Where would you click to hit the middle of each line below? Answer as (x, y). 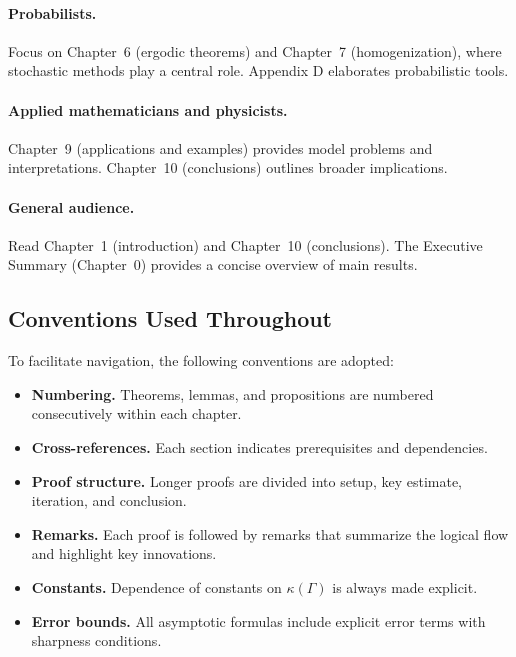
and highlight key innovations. (124, 553)
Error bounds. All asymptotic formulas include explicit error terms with (258, 620)
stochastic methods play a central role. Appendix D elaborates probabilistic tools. (258, 70)
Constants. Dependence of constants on (156, 586)
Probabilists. (52, 12)
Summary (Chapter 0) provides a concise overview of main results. (213, 264)
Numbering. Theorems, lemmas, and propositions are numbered (232, 393)
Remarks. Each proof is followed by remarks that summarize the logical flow (270, 533)
